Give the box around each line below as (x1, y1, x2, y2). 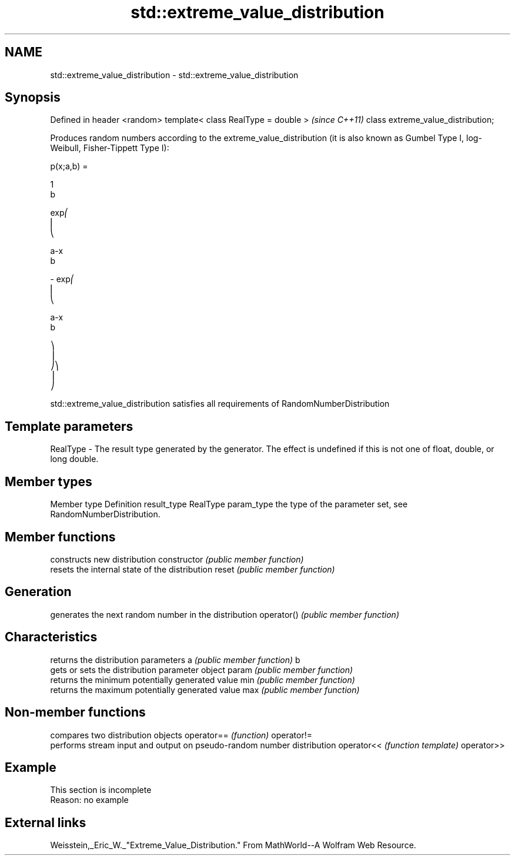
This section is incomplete (50, 785, 152, 795)
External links (5, 815, 86, 830)
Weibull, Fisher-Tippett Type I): (50, 143, 169, 153)
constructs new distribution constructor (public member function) (50, 554, 304, 564)
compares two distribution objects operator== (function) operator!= (50, 730, 313, 740)
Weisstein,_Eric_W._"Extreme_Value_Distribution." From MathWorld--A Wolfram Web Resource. (50, 840, 416, 851)
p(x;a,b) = (50, 161, 88, 172)
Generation (5, 584, 72, 600)
